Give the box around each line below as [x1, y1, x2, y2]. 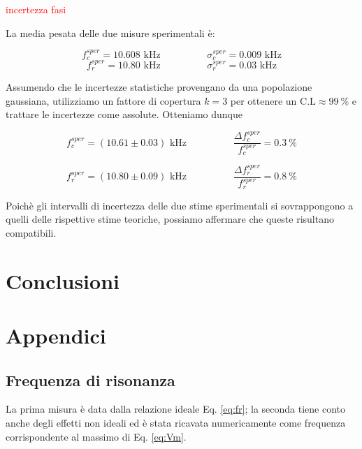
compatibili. [6, 225, 57, 240]
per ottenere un [230, 93, 297, 108]
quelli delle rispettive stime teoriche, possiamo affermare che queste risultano [6, 212, 334, 226]
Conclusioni [6, 266, 120, 295]
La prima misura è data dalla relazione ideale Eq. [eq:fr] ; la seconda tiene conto [6, 402, 346, 416]
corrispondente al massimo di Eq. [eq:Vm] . [6, 429, 187, 443]
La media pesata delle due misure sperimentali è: [6, 25, 215, 40]
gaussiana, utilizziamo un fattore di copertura [6, 93, 201, 108]
